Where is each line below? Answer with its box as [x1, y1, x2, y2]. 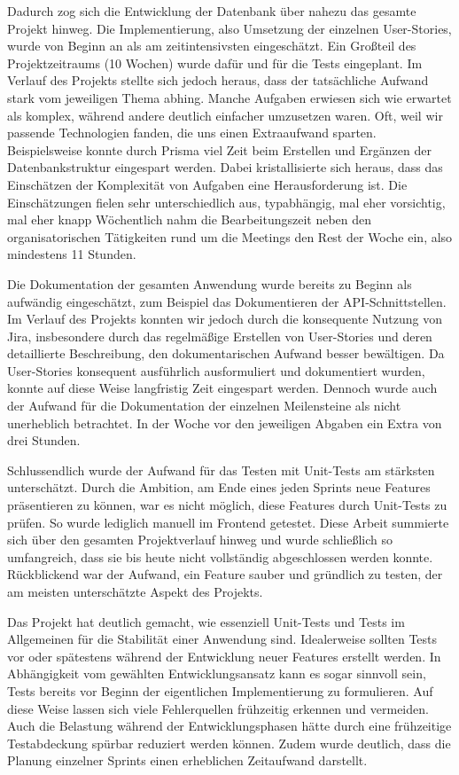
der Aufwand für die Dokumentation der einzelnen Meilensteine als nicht [7, 396, 401, 415]
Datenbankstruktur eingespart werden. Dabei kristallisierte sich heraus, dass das [7, 158, 443, 176]
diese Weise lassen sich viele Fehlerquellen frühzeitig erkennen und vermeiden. [7, 699, 429, 717]
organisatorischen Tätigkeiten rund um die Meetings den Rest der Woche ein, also [7, 227, 453, 246]
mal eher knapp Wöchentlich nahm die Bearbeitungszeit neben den [7, 210, 372, 229]
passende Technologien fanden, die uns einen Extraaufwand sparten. [7, 123, 377, 142]
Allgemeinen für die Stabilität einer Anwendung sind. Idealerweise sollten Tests [7, 630, 438, 648]
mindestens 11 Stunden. [7, 245, 136, 263]
